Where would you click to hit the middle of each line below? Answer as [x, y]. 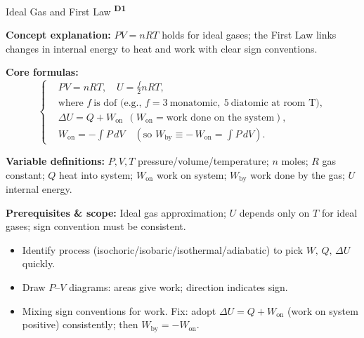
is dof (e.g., [118, 103]
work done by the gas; [298, 174]
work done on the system [220, 117]
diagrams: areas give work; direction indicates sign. [178, 287]
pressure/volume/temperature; [203, 160]
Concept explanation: [58, 35]
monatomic [194, 103]
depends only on [274, 212]
